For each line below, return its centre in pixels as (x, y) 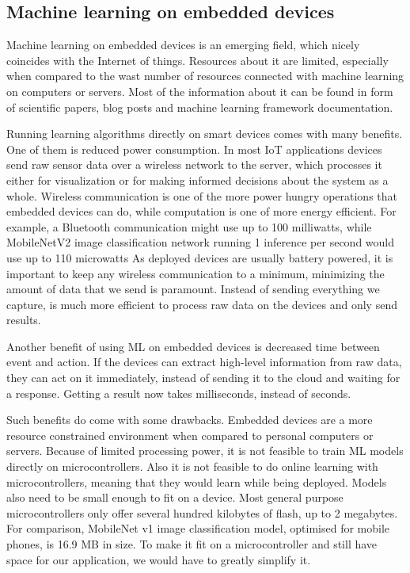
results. (24, 320)
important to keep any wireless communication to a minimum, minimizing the (196, 273)
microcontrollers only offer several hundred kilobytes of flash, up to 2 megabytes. (202, 512)
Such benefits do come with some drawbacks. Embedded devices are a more (190, 420)
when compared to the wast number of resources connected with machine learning (205, 76)
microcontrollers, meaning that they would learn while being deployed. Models (197, 481)
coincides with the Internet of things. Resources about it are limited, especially (197, 60)
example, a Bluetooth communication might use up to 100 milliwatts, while (189, 226)
